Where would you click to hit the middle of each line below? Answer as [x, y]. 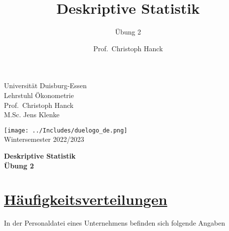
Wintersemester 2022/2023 [44, 139]
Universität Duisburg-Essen [46, 85]
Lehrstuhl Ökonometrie [39, 95]
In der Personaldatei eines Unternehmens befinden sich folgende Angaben [115, 223]
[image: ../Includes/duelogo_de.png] [66, 130]
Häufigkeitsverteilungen [86, 199]
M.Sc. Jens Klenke [32, 115]
